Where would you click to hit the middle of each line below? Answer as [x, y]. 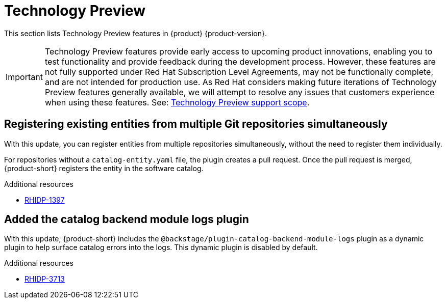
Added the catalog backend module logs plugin [127, 219]
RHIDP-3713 [45, 279]
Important [24, 77]
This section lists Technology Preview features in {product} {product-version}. [136, 33]
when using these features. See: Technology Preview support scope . [177, 102]
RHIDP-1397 [45, 200]
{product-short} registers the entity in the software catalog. [104, 168]
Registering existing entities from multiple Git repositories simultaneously [196, 124]
